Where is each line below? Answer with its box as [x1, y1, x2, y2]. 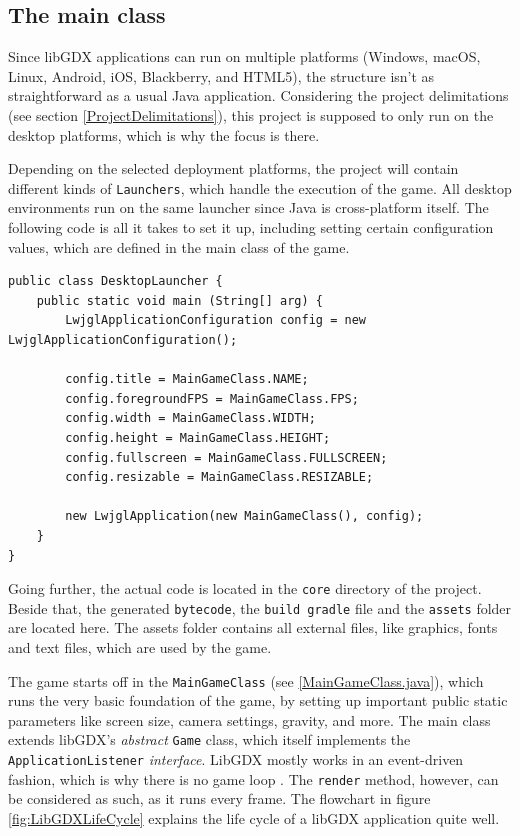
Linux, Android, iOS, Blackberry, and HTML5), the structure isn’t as [8, 65, 435, 86]
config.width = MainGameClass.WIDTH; [65, 411, 316, 426]
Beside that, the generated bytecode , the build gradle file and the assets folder [8, 597, 512, 618]
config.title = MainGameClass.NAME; [65, 372, 309, 387]
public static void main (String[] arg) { [36, 293, 323, 308]
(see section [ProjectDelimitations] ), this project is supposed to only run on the [8, 104, 494, 125]
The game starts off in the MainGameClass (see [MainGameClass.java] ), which [8, 670, 484, 691]
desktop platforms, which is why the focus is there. [8, 124, 320, 145]
